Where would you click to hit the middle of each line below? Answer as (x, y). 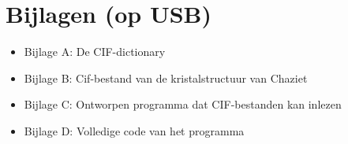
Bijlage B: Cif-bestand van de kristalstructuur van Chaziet (166, 78)
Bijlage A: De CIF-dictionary (95, 52)
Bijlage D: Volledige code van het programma (134, 130)
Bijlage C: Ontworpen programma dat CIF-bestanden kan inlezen (183, 104)
